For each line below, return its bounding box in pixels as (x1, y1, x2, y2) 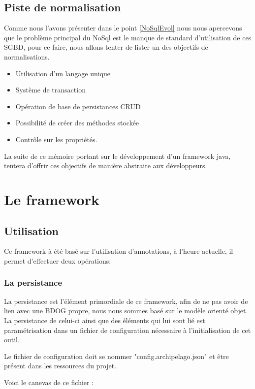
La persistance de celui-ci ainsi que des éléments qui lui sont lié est (4, 315, 205, 325)
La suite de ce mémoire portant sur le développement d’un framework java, (4, 150, 231, 161)
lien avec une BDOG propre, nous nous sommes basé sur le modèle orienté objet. (4, 305, 248, 316)
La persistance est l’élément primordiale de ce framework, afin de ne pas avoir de (4, 296, 248, 306)
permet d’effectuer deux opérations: (4, 255, 111, 266)
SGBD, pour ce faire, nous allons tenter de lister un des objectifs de (4, 42, 208, 52)
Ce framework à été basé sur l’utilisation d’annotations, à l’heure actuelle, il (4, 246, 233, 256)
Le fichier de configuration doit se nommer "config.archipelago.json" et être (4, 351, 229, 361)
